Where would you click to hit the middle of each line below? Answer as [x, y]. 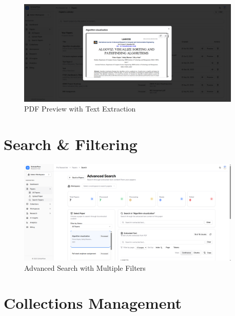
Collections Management [93, 303]
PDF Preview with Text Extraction [80, 109]
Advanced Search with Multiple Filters [85, 267]
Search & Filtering [71, 144]
